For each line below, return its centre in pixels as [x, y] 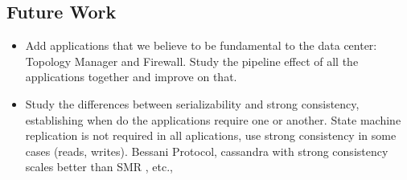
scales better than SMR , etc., [99, 167]
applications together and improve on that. [131, 77]
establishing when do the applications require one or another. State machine [213, 119]
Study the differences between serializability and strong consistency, [192, 103]
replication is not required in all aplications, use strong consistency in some [211, 135]
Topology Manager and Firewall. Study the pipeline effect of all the [192, 61]
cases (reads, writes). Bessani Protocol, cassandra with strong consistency [207, 151]
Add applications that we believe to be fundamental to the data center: [201, 45]
